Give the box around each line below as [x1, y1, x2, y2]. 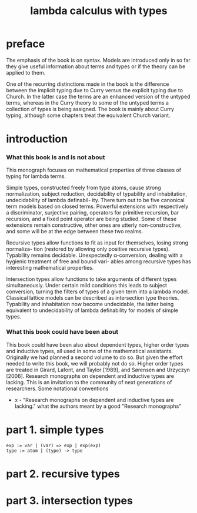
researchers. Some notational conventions [6, 385, 109, 392]
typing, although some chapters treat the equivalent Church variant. [6, 112, 171, 119]
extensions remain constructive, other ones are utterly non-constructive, [6, 222, 182, 229]
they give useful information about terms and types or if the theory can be [6, 63, 186, 70]
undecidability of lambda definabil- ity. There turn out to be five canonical [6, 197, 185, 204]
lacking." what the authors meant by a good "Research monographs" [14, 403, 182, 410]
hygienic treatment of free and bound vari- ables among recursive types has [6, 258, 191, 265]
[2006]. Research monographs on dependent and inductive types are [6, 372, 175, 380]
